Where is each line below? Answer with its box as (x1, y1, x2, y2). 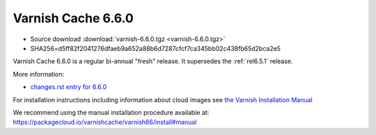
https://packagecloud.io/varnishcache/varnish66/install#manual (13, 118, 197, 127)
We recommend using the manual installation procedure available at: (13, 108, 210, 116)
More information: (13, 70, 65, 78)
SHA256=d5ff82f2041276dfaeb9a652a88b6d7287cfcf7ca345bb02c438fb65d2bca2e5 (30, 44, 281, 52)
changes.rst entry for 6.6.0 (30, 83, 107, 91)
